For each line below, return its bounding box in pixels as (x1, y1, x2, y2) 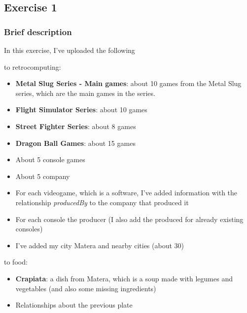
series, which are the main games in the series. (15, 88, 155, 98)
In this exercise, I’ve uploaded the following (4, 45, 135, 55)
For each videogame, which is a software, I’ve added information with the (15, 187, 238, 198)
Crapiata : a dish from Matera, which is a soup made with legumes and (15, 273, 233, 283)
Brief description (4, 25, 72, 38)
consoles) (15, 224, 43, 234)
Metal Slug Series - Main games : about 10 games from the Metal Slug (15, 78, 242, 89)
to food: (4, 257, 28, 267)
